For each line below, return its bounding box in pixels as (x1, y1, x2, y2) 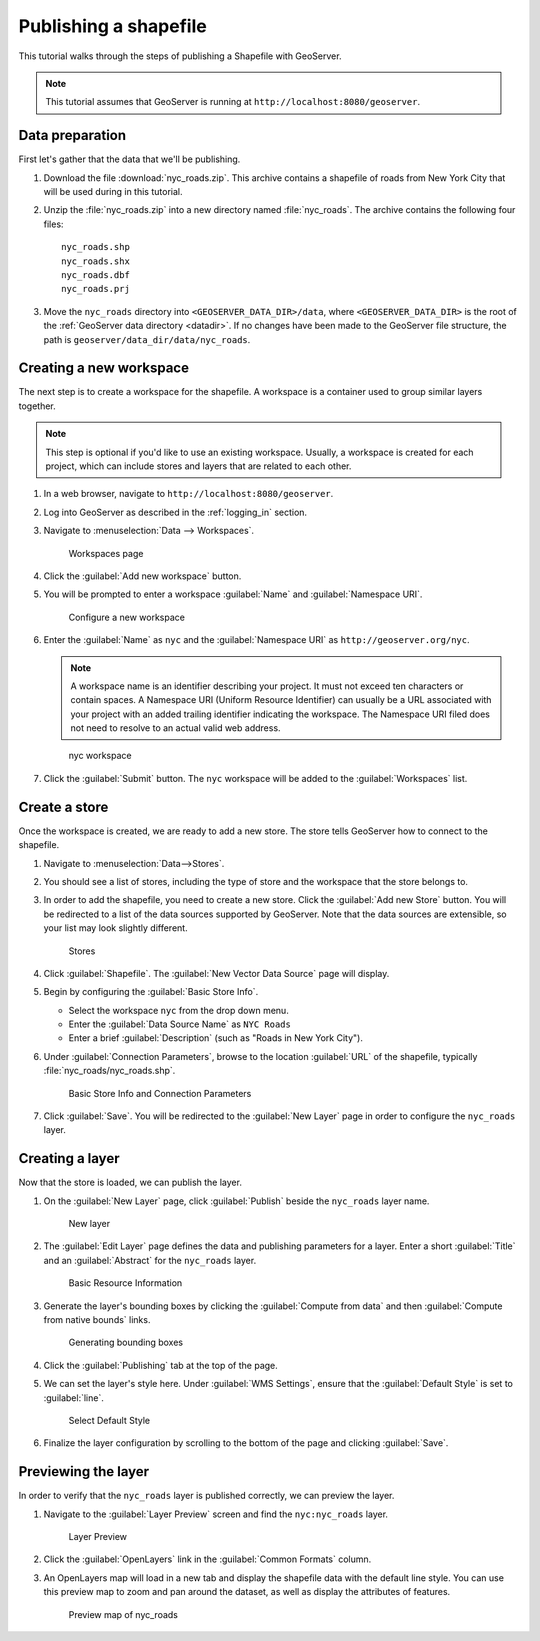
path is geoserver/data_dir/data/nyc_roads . (43, 333, 251, 345)
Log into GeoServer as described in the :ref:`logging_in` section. (43, 506, 308, 518)
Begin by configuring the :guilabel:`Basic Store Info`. (43, 986, 259, 998)
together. (18, 400, 57, 412)
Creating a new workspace (18, 360, 190, 377)
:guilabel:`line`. (43, 1391, 104, 1404)
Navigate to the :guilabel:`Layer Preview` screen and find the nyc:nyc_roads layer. (43, 1508, 389, 1520)
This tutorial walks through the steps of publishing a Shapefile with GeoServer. (18, 50, 342, 62)
